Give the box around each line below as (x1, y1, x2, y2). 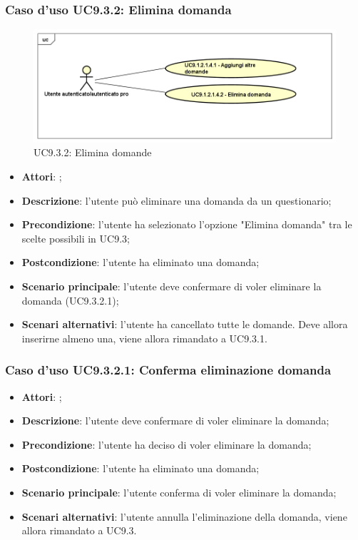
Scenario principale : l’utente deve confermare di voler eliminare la (21, 278, 322, 293)
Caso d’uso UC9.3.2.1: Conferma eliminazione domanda (5, 361, 332, 379)
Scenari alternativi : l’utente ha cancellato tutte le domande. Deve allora (21, 317, 348, 332)
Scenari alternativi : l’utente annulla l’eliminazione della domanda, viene (21, 509, 347, 524)
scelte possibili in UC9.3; (21, 230, 130, 245)
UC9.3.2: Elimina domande (34, 145, 152, 160)
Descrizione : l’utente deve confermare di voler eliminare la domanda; (21, 413, 329, 428)
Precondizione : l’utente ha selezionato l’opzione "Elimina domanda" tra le (21, 217, 352, 232)
